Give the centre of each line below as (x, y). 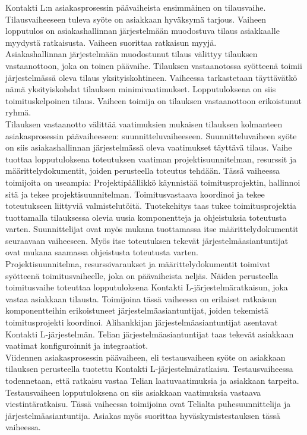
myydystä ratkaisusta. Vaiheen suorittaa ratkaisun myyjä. (111, 42)
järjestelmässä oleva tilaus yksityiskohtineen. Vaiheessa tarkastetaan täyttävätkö (151, 77)
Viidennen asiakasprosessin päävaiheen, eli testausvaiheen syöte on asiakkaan (145, 357)
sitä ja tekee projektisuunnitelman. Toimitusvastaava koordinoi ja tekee (135, 194)
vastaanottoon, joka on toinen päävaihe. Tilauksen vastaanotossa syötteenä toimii (154, 65)
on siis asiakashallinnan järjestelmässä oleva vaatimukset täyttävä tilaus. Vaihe (149, 147)
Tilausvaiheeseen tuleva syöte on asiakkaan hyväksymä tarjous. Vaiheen (136, 19)
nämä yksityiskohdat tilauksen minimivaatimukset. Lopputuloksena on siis (141, 89)
